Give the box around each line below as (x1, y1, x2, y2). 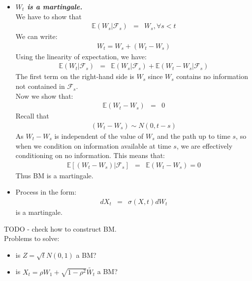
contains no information (176, 71, 248, 81)
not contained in (15, 81, 65, 91)
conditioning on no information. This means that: (15, 150, 165, 161)
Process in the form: (15, 187, 77, 197)
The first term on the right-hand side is (15, 71, 134, 81)
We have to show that (15, 11, 82, 21)
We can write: (15, 31, 58, 41)
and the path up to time (157, 130, 230, 141)
